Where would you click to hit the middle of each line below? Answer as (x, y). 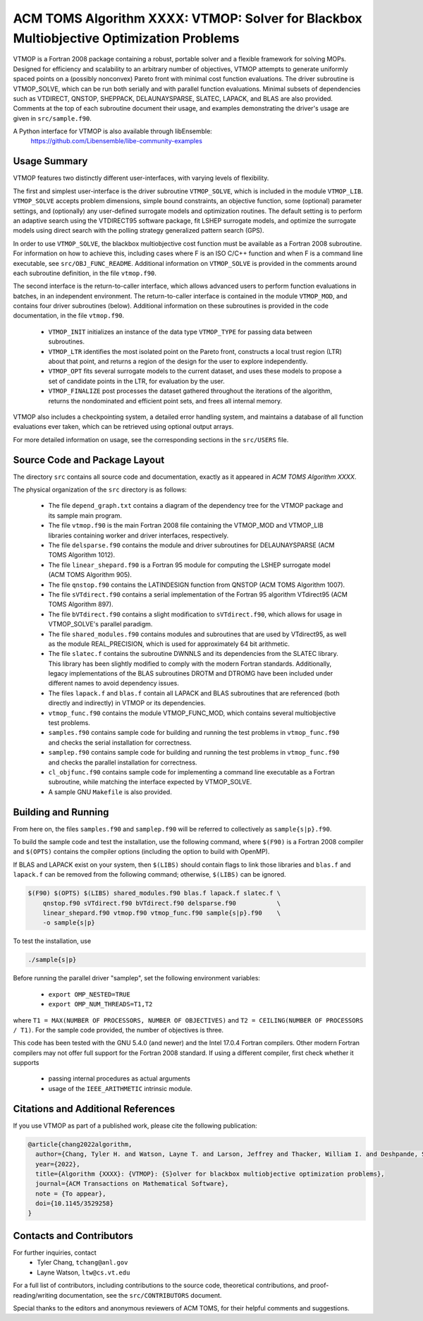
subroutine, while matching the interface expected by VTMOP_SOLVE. (150, 782)
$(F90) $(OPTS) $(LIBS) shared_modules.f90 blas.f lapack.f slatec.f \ (154, 893)
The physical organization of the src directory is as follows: (100, 489)
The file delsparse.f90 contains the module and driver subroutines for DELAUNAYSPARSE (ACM (191, 545)
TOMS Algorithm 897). (81, 604)
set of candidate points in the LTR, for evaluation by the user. (136, 381)
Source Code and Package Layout (89, 459)
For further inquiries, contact (55, 1253)
